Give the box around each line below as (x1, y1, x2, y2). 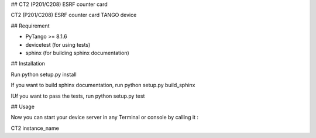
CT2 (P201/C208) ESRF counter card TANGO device (11, 12, 137, 19)
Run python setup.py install (11, 71, 77, 78)
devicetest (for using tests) (25, 41, 91, 48)
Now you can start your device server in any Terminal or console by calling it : (11, 114, 199, 121)
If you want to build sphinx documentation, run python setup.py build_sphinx (11, 82, 195, 89)
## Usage (11, 103, 35, 110)
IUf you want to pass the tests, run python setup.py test (11, 92, 145, 99)
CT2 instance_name (11, 125, 60, 132)
